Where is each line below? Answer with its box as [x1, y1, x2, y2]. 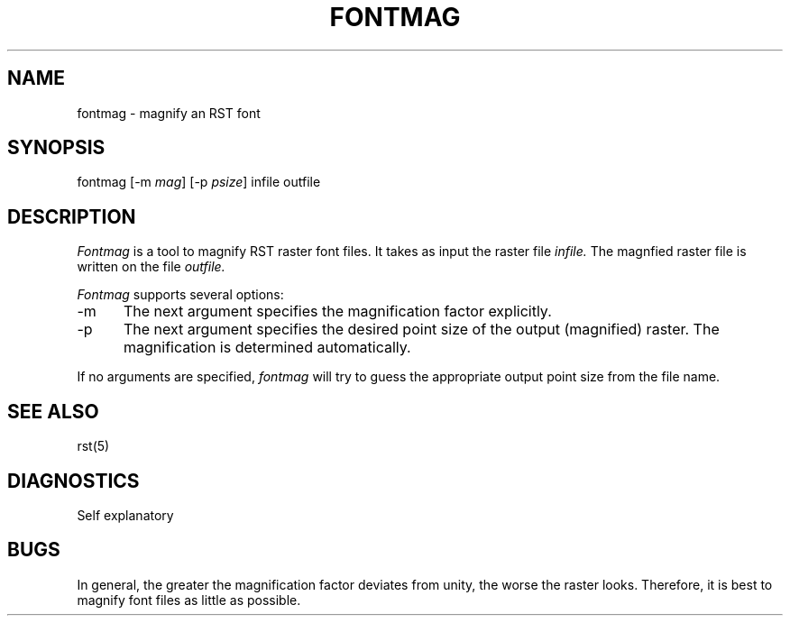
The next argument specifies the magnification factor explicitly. [123, 302, 552, 321]
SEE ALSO [7, 399, 99, 423]
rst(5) [77, 438, 110, 454]
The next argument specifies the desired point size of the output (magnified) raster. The [123, 320, 720, 339]
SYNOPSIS [7, 136, 106, 160]
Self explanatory [77, 507, 174, 523]
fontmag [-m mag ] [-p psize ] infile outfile [77, 174, 321, 190]
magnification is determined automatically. [123, 338, 411, 357]
